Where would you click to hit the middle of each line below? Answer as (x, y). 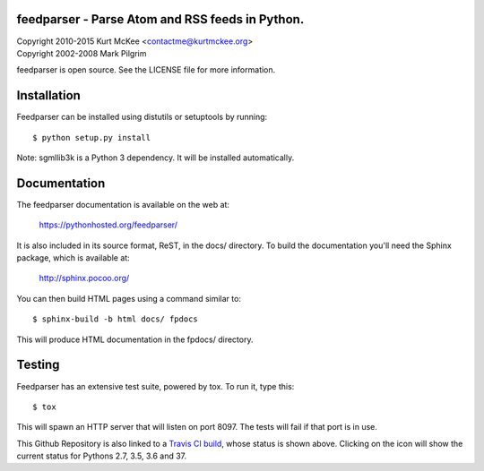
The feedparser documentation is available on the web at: (123, 204)
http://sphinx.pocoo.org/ (84, 278)
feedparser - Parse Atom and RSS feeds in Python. (160, 19)
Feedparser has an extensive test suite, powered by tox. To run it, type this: (156, 386)
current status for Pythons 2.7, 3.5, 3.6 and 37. (102, 456)
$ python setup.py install (92, 137)
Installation (48, 95)
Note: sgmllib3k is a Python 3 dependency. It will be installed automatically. (156, 158)
